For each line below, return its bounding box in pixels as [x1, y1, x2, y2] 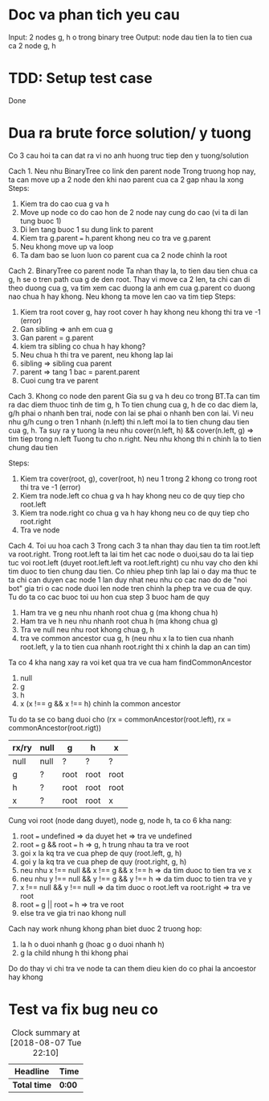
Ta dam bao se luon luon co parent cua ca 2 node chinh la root [19, 250, 227, 259]
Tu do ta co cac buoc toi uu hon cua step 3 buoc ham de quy [8, 592, 210, 602]
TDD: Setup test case [8, 69, 153, 88]
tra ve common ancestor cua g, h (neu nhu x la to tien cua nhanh [19, 633, 234, 643]
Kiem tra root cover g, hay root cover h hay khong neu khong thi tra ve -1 [19, 307, 261, 317]
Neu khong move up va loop [19, 242, 114, 251]
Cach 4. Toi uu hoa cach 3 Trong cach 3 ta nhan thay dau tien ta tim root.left [8, 540, 261, 550]
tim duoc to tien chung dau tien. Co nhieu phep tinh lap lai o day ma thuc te [8, 566, 257, 576]
